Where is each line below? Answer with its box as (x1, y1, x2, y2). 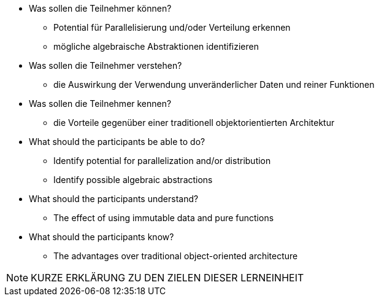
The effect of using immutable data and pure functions (53, 213, 274, 223)
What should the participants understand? (29, 193, 199, 204)
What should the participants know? (29, 232, 174, 242)
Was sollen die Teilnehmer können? (29, 3, 172, 14)
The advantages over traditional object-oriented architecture (53, 251, 298, 261)
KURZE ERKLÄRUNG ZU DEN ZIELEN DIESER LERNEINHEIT (31, 272, 304, 284)
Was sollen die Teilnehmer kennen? (29, 98, 172, 109)
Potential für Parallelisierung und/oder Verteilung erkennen (53, 22, 291, 33)
